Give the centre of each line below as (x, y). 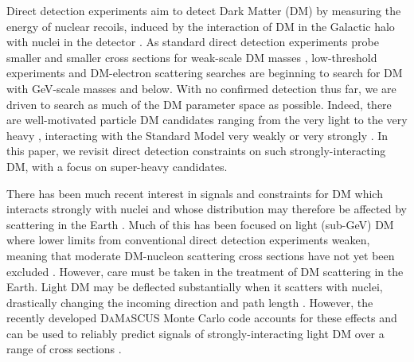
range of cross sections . (64, 349)
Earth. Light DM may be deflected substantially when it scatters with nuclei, (195, 287)
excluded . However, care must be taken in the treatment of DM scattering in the (205, 271)
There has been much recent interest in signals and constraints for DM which (195, 193)
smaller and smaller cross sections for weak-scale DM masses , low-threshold (192, 57)
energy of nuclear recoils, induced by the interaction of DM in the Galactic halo (201, 26)
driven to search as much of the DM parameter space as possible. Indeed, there (199, 104)
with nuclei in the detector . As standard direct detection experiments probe (193, 42)
